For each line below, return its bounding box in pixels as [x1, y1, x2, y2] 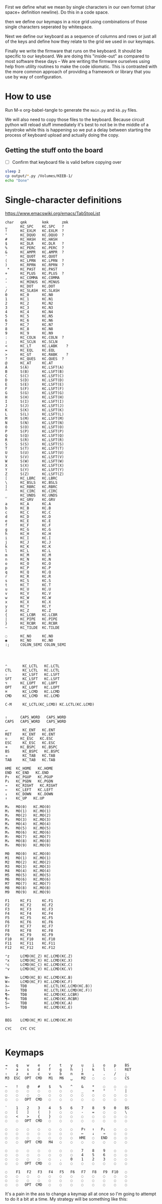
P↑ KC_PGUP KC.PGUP [5, 775, 54, 780]
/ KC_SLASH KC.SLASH [5, 288, 60, 293]
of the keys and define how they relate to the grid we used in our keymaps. [5, 39, 155, 44]
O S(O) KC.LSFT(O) [5, 425, 64, 430]
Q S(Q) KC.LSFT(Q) [5, 434, 64, 438]
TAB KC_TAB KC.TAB [5, 758, 55, 763]
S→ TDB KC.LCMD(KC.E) [5, 1005, 73, 1010]
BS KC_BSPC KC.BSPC [5, 749, 60, 754]
